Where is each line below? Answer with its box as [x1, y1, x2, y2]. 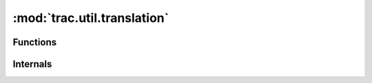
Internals [12, 58, 52, 70]
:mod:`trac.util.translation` [12, 10, 169, 25]
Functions [12, 36, 57, 48]
